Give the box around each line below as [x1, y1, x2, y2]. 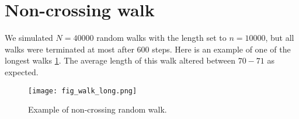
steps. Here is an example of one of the [152, 43, 291, 55]
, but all [265, 32, 294, 44]
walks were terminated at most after [5, 43, 134, 55]
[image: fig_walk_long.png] [28, 86, 137, 95]
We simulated [5, 32, 53, 44]
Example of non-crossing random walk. [28, 103, 167, 116]
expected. [5, 65, 39, 78]
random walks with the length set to [96, 32, 227, 44]
